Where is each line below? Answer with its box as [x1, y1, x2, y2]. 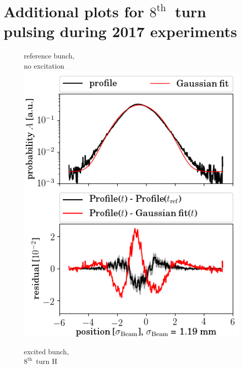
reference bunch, [24, 50, 75, 61]
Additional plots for [4, 1, 144, 22]
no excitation [24, 60, 64, 71]
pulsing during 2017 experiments [4, 21, 237, 42]
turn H [36, 356, 57, 366]
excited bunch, [24, 346, 69, 356]
